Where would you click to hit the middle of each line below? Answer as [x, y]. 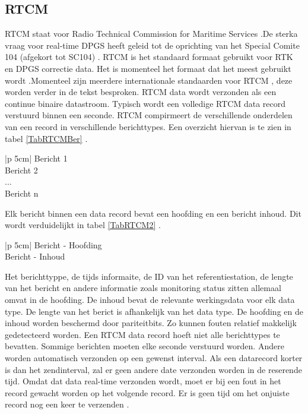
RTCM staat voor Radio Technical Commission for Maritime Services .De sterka [151, 34]
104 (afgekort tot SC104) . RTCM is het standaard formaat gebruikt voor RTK [149, 57]
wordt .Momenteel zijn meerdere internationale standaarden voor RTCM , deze [149, 80]
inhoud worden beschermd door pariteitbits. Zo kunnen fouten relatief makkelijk [151, 323]
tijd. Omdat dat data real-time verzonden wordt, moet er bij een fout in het [143, 381]
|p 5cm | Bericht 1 [36, 158]
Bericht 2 [21, 170]
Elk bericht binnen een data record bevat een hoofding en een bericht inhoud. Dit [153, 213]
